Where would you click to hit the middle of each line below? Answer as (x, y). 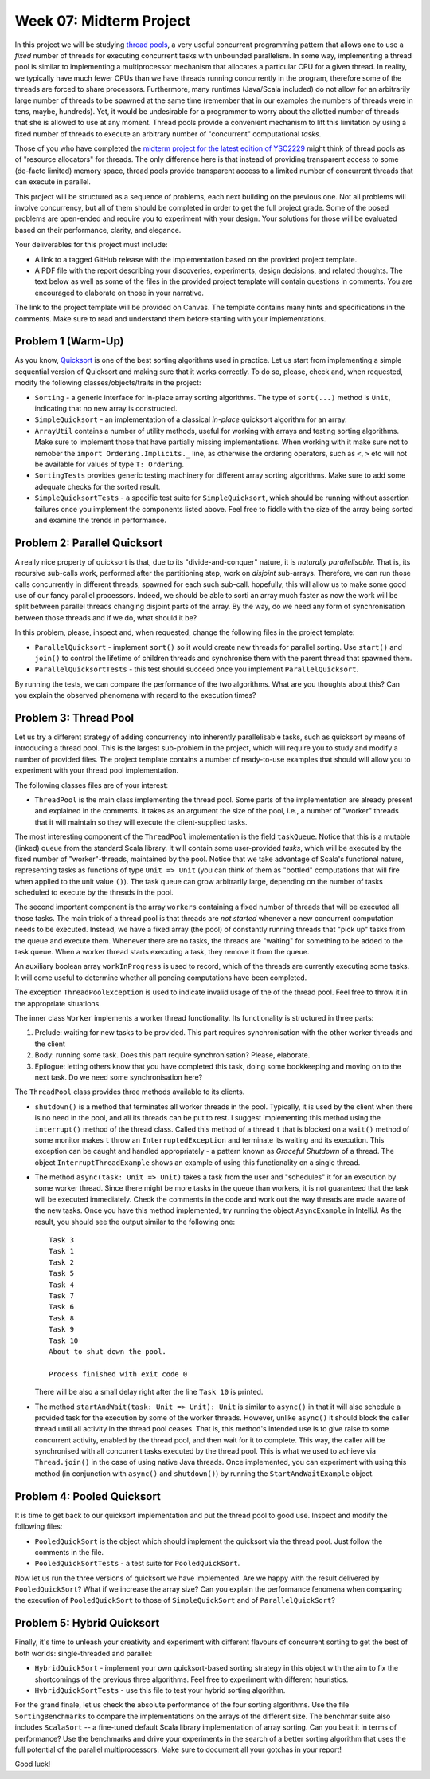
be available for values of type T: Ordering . (109, 464)
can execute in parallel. (53, 182)
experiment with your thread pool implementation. (97, 770)
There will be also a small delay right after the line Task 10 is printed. (149, 1392)
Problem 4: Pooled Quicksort (88, 1496)
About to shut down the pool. (108, 1351)
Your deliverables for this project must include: (91, 245)
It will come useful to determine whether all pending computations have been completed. (161, 978)
